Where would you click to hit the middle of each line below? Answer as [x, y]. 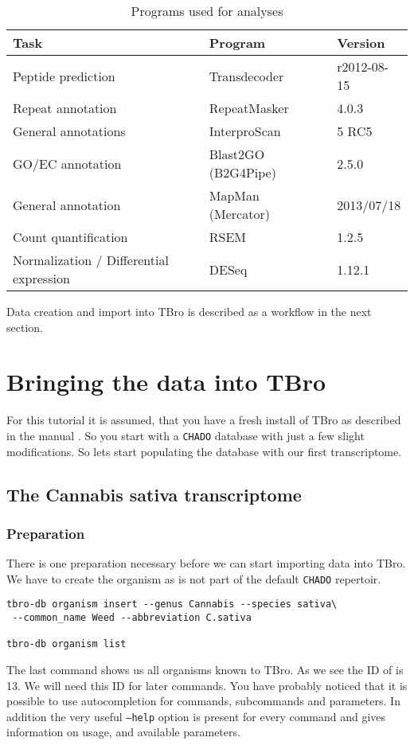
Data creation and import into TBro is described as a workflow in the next [189, 311]
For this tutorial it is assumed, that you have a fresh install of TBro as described [204, 420]
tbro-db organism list [66, 644]
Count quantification [70, 237]
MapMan [234, 195]
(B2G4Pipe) [242, 172]
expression [41, 278]
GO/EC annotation [67, 163]
